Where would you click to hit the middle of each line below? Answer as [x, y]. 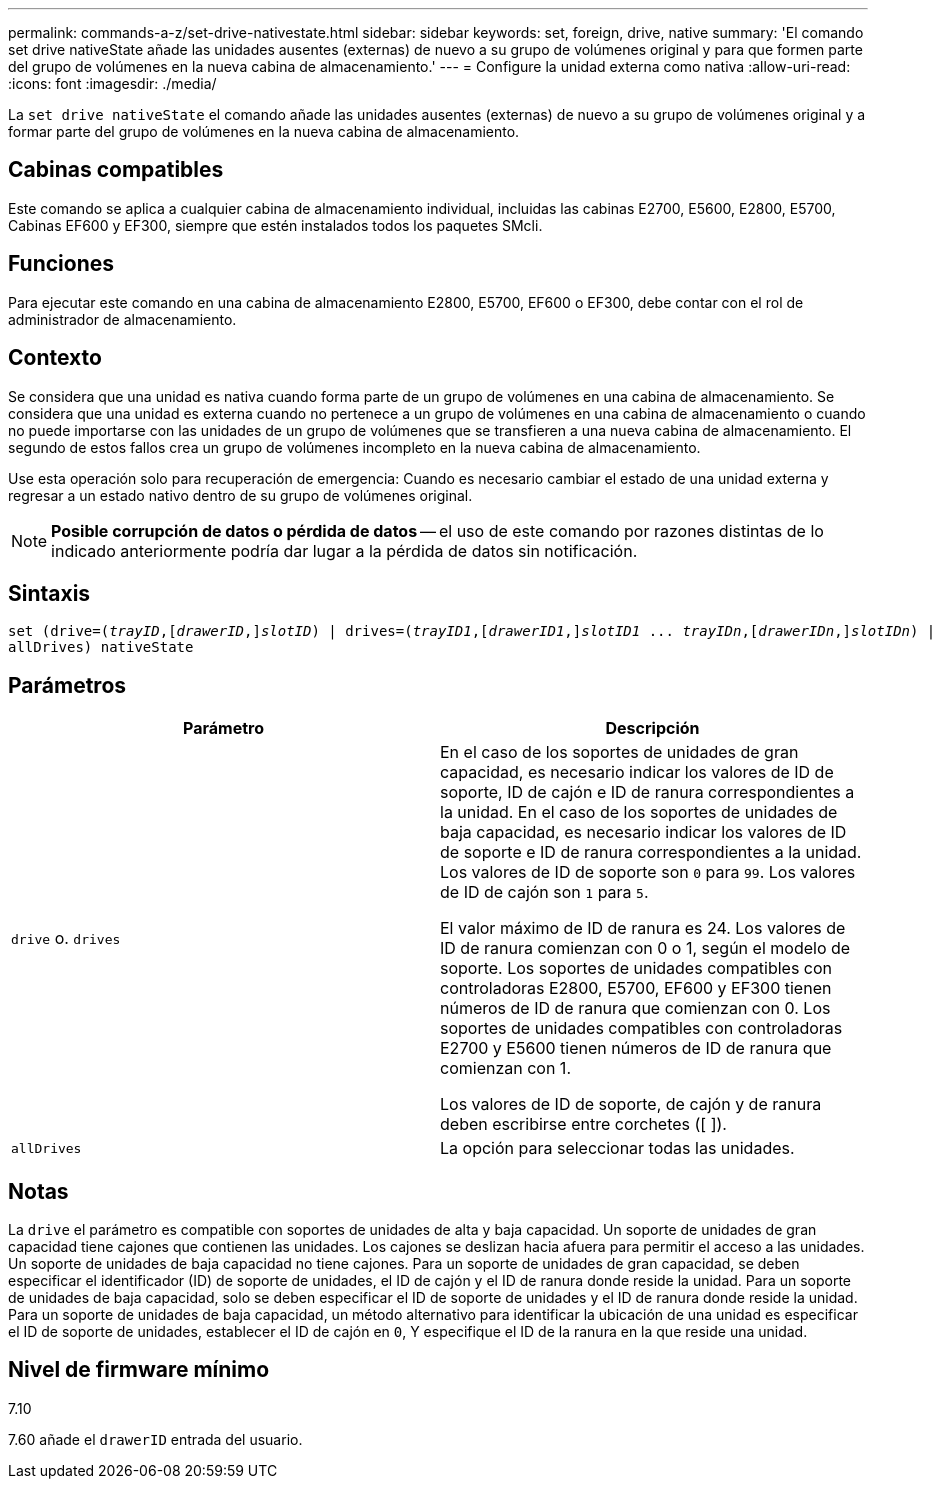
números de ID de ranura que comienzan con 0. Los [635, 1008]
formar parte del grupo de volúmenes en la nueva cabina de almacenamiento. [264, 131]
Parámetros [67, 685]
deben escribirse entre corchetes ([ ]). [583, 1124]
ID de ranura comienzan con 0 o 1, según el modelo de [645, 948]
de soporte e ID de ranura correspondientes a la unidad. [651, 852]
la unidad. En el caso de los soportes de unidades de [639, 812]
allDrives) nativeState [101, 647]
